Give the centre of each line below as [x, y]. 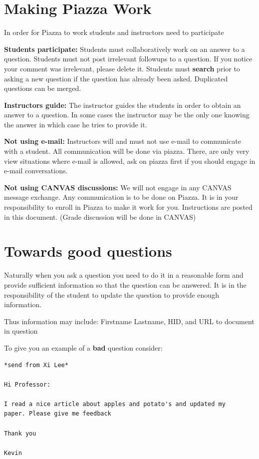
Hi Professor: [27, 384]
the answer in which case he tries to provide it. [76, 124]
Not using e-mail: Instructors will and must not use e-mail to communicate [123, 141]
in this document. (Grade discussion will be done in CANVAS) [100, 217]
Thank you [20, 433]
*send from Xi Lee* [36, 365]
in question [21, 331]
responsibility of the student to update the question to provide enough [112, 294]
